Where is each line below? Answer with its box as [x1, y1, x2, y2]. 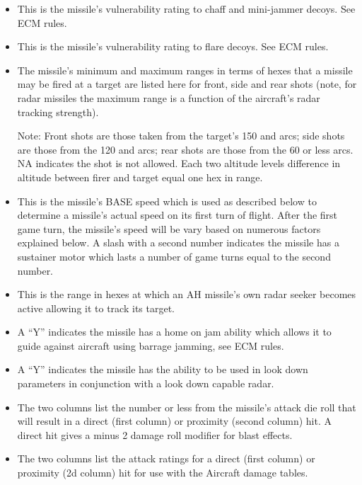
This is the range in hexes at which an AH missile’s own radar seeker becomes [17, 287, 356, 302]
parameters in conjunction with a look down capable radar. [17, 376, 274, 391]
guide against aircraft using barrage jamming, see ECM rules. [17, 338, 284, 353]
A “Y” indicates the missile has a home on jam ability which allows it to [17, 324, 332, 339]
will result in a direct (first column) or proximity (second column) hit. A [17, 413, 332, 428]
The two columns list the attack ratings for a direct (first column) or [17, 451, 315, 466]
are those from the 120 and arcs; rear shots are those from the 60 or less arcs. [17, 142, 354, 156]
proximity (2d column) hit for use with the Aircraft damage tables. [17, 465, 308, 480]
